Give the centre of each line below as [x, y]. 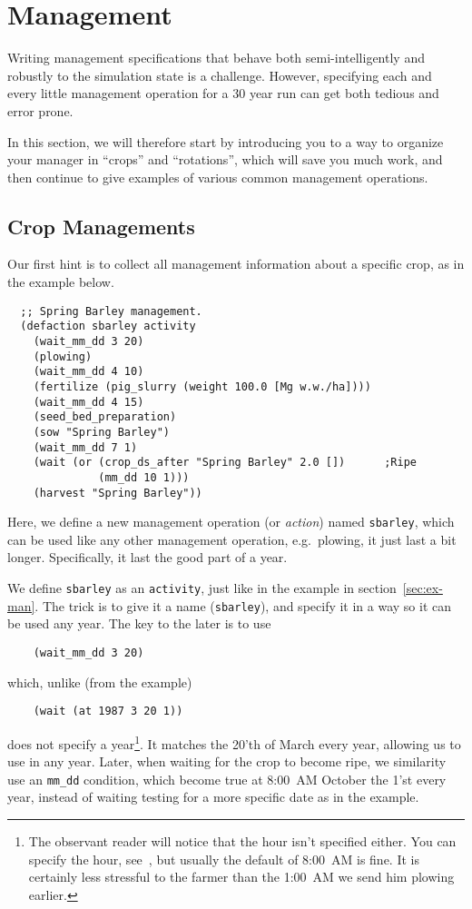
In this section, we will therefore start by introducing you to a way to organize [226, 141]
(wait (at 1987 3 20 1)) [108, 711]
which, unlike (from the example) [100, 682]
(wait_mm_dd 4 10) [88, 372]
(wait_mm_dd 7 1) [85, 447]
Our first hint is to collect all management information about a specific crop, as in [236, 264]
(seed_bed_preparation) [105, 417]
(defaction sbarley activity [108, 326]
